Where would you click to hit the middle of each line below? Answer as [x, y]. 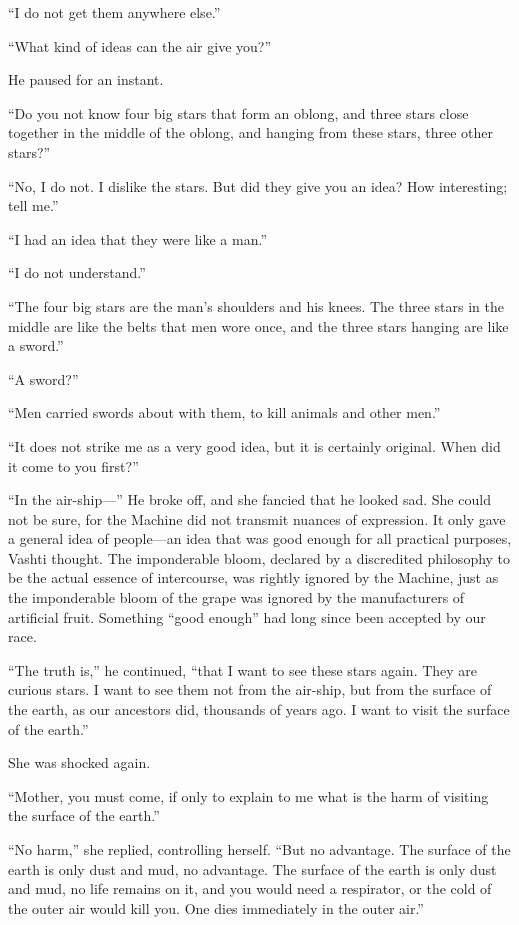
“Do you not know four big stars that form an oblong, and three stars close [238, 112]
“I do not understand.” [77, 272]
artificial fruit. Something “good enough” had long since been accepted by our [247, 616]
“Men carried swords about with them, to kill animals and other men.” [224, 412]
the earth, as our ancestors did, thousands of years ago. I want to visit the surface [259, 709]
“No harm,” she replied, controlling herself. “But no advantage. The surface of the [259, 849]
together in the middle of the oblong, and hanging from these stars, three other [251, 132]
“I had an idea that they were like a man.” [138, 238]
